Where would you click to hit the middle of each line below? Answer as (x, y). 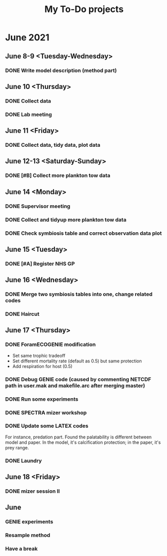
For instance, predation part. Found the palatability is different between (78, 437)
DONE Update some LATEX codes (47, 426)
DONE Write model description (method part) (61, 70)
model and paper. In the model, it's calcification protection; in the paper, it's (83, 442)
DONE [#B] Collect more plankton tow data (58, 175)
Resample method (28, 535)
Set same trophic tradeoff (39, 355)
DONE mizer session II (32, 491)
